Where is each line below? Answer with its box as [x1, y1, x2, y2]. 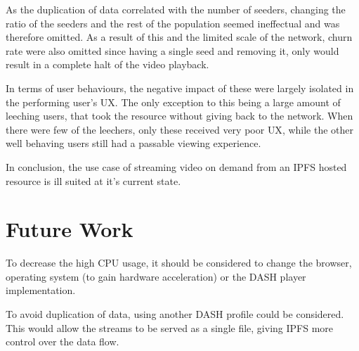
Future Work [6, 215, 133, 243]
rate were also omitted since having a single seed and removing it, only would [6, 43, 339, 58]
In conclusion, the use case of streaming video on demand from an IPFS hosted [6, 159, 347, 174]
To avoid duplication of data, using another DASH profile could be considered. [6, 307, 344, 321]
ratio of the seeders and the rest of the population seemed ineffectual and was [6, 15, 340, 30]
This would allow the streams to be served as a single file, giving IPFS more [6, 320, 334, 335]
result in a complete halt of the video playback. [6, 57, 209, 72]
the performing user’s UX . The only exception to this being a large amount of [6, 94, 341, 109]
